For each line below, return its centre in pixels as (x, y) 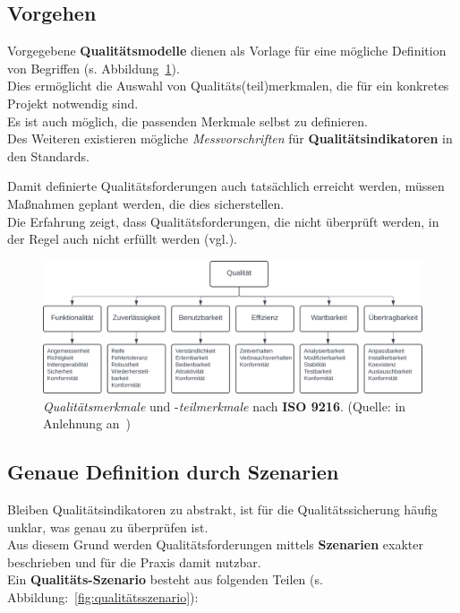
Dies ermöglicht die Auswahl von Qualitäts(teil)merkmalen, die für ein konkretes (228, 86)
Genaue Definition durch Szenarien (173, 472)
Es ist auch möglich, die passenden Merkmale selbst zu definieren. (187, 121)
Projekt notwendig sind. (73, 103)
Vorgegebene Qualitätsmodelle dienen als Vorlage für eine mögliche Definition (227, 51)
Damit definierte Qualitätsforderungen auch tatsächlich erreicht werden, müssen (226, 186)
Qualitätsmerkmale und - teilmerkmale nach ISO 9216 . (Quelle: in (225, 406)
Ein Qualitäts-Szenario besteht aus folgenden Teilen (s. (165, 579)
